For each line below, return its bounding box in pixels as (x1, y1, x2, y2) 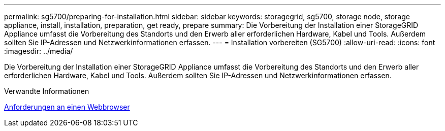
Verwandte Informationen (4, 87, 89, 95)
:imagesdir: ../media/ (4, 47, 73, 55)
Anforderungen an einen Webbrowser (4, 103, 130, 111)
